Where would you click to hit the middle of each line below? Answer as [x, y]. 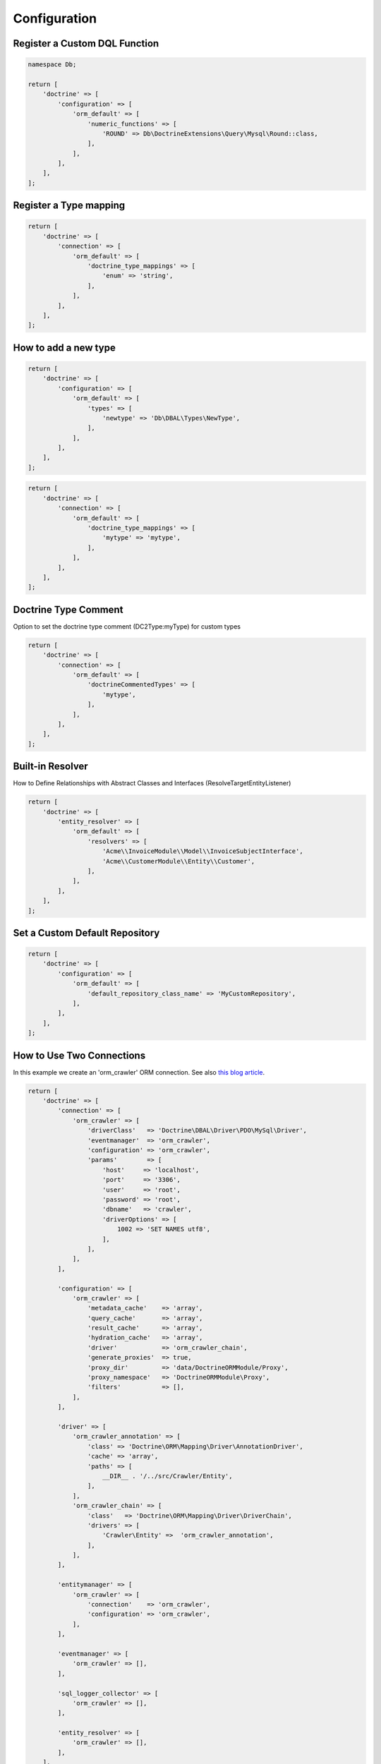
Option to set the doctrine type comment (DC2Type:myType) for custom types [127, 626]
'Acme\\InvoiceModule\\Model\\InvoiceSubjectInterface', [203, 851]
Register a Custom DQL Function [86, 43]
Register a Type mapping [69, 206]
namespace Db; [52, 65]
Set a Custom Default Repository [86, 932]
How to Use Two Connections [79, 1055]
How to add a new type [64, 348]
